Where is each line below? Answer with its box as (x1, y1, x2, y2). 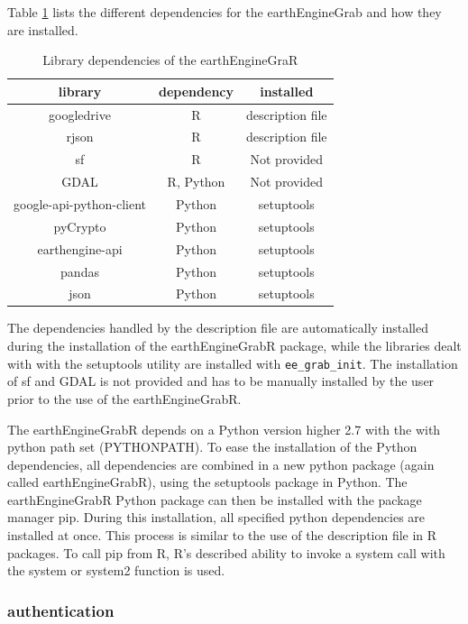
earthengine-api (37, 239, 123, 258)
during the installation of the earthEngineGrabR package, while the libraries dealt (7, 336, 462, 355)
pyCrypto (53, 216, 106, 235)
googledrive (49, 105, 111, 124)
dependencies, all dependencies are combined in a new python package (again (7, 454, 435, 473)
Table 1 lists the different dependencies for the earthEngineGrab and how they (7, 3, 442, 21)
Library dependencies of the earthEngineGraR (42, 50, 298, 69)
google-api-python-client (14, 195, 147, 213)
